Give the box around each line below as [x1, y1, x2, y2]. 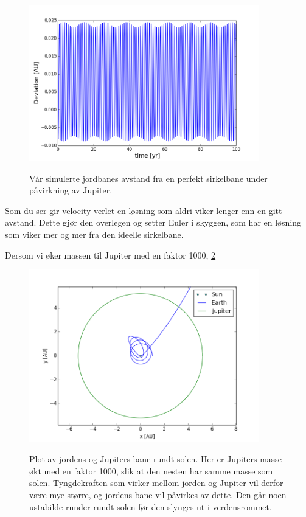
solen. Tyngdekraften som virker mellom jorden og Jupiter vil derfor [29, 476, 283, 489]
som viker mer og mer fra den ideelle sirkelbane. [5, 228, 184, 241]
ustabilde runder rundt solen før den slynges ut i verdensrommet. [29, 500, 272, 513]
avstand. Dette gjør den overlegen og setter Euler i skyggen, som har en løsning [5, 216, 302, 229]
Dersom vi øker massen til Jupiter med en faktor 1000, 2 [5, 248, 216, 261]
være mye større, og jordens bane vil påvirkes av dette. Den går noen [29, 488, 287, 501]
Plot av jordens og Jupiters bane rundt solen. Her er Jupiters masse [29, 453, 282, 465]
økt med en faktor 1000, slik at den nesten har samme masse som [29, 464, 273, 477]
